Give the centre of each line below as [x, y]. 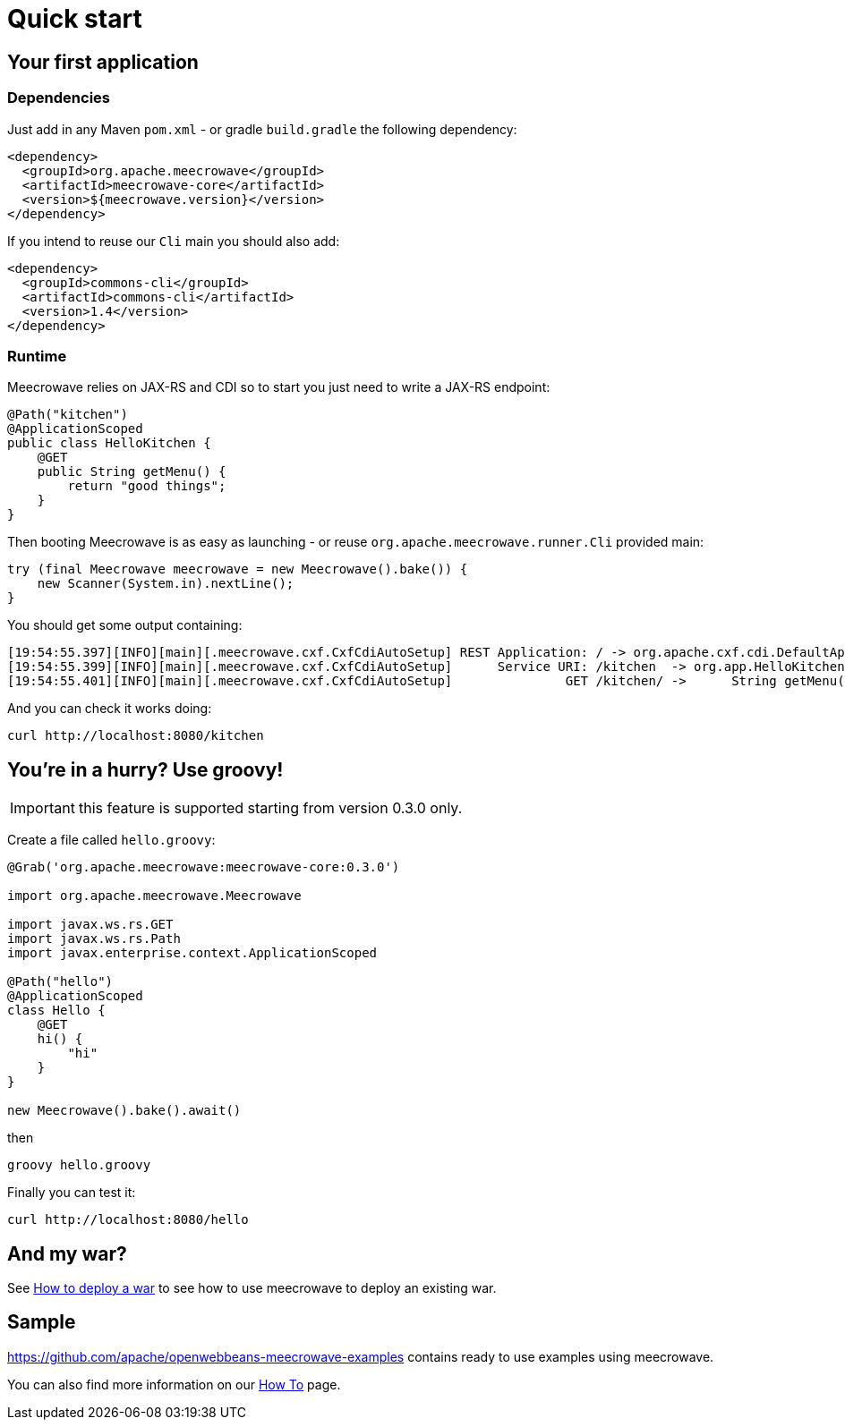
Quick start [75, 19]
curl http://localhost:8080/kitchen [136, 736]
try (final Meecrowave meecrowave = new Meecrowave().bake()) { [238, 569]
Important [43, 808]
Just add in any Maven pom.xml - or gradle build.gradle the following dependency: [262, 129]
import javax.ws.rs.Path [94, 939]
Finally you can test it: [72, 1193]
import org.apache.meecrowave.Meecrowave [154, 896]
